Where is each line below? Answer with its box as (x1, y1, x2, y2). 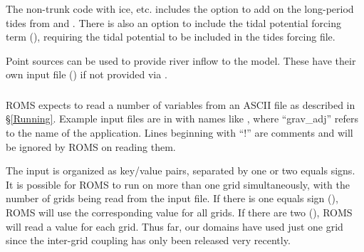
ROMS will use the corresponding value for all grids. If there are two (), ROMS (6, 205, 353, 220)
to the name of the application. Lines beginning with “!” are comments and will (6, 125, 353, 140)
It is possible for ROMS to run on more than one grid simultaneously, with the (6, 177, 350, 191)
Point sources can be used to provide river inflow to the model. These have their (6, 53, 356, 68)
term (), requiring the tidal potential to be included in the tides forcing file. (6, 29, 336, 44)
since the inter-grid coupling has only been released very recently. (6, 233, 291, 248)
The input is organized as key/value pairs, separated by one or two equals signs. (6, 163, 355, 178)
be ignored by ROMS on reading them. (6, 139, 176, 154)
